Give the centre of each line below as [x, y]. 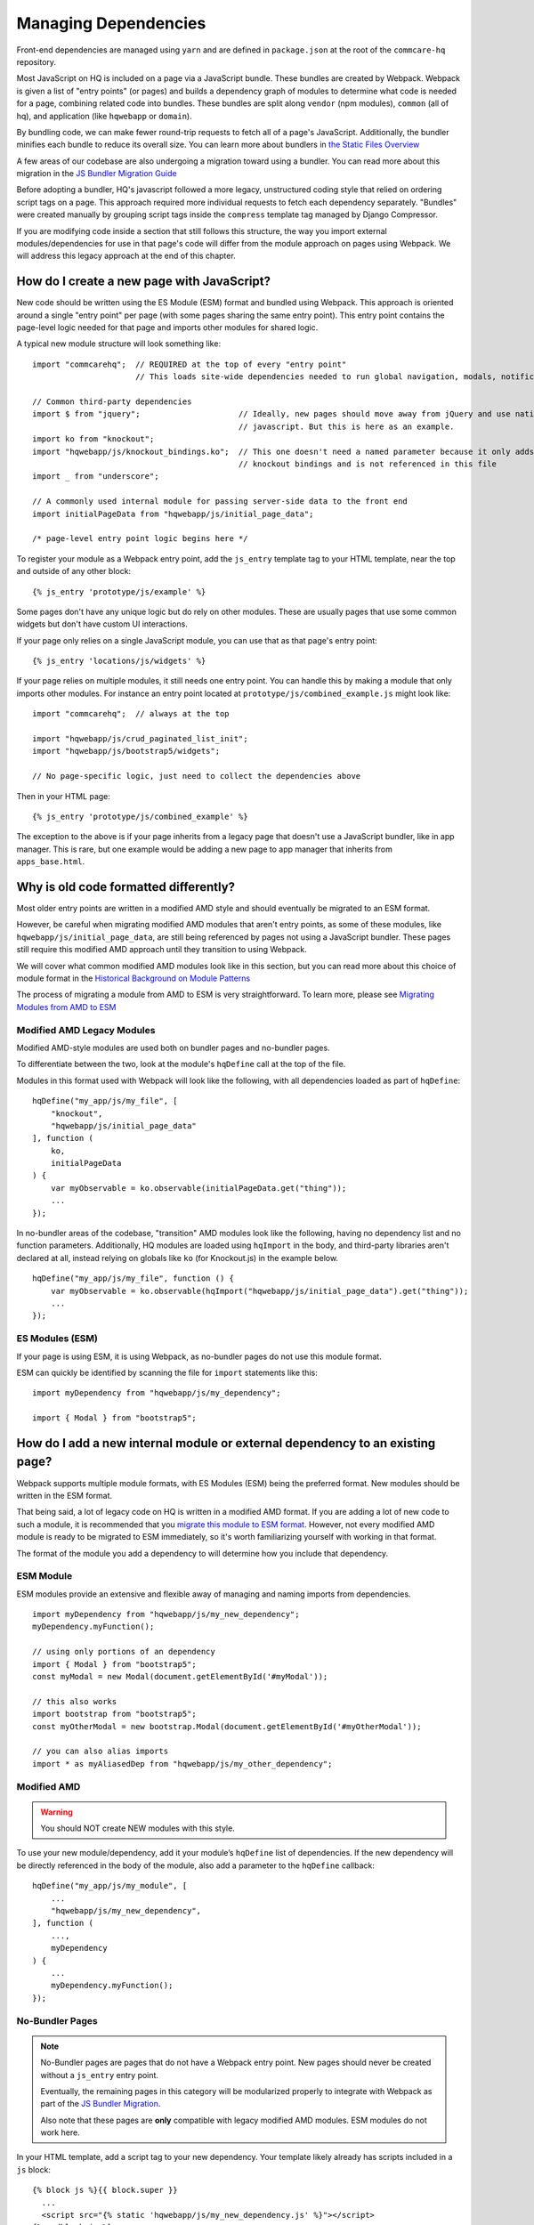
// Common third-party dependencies [112, 402]
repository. [36, 61]
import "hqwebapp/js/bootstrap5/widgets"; [126, 751]
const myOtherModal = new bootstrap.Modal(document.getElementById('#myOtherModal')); [227, 1726]
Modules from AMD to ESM [66, 1007]
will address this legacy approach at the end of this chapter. [126, 256]
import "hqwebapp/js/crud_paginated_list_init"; [140, 739]
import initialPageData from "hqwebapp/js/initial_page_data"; [173, 514]
